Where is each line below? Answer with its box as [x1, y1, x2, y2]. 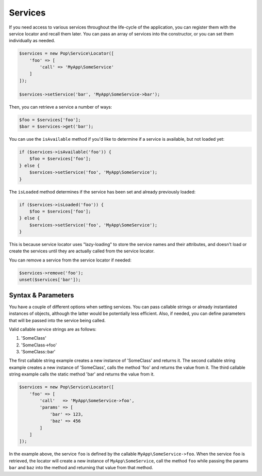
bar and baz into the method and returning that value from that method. [9, 465, 153, 471]
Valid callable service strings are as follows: [9, 326, 97, 332]
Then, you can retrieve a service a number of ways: [9, 104, 112, 110]
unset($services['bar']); [19, 277, 81, 282]
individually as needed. [9, 38, 55, 44]
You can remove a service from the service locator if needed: [9, 257, 132, 263]
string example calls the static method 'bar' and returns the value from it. [9, 371, 155, 377]
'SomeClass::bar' [21, 349, 56, 355]
